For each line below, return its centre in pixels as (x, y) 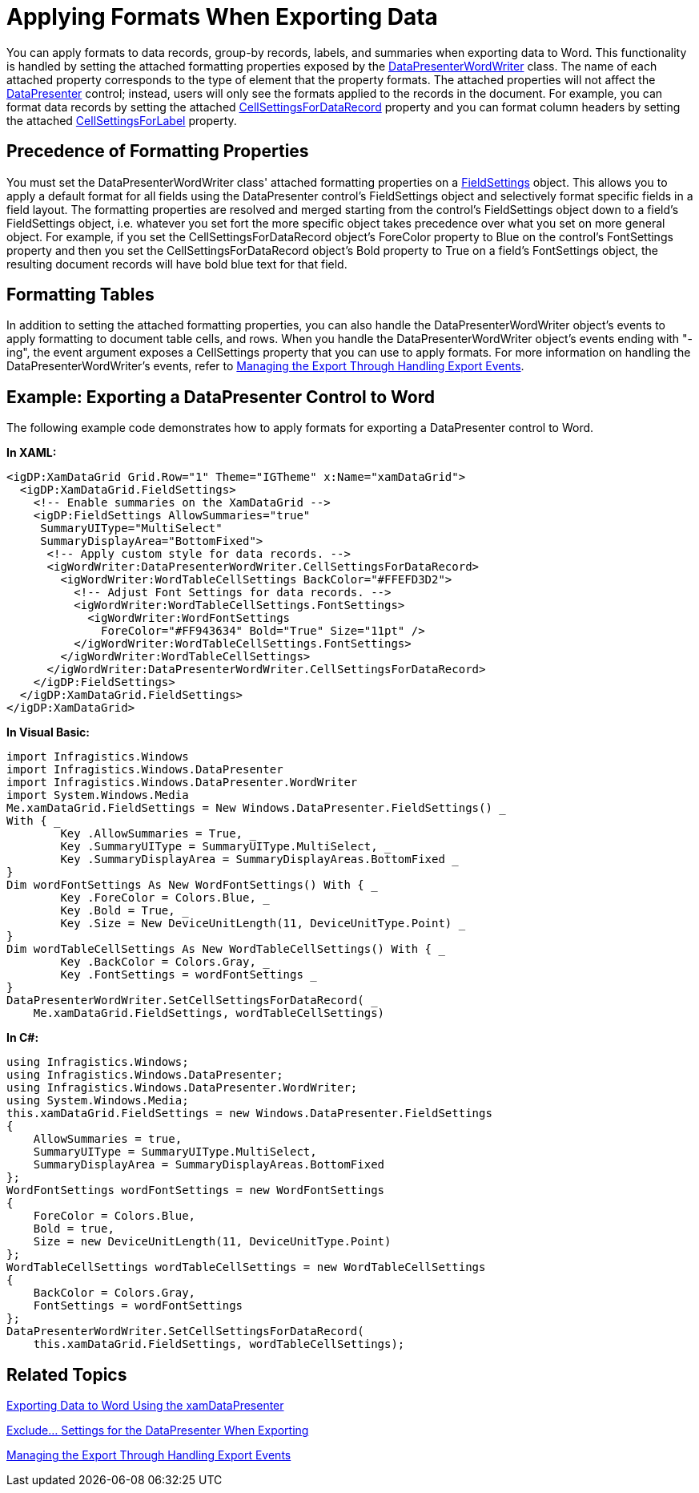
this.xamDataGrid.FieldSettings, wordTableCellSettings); (219, 1344)
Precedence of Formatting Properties (158, 151)
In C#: (23, 1038)
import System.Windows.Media (98, 795)
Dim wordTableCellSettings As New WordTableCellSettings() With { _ (226, 949)
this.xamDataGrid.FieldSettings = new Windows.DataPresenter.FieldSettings (249, 1114)
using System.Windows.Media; (98, 1101)
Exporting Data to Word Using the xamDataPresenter (145, 1406)
